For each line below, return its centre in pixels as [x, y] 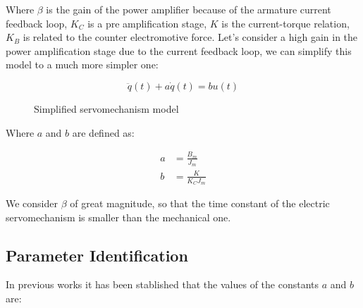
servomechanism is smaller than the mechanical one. [118, 217]
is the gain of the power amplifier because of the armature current [189, 9]
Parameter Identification [97, 255]
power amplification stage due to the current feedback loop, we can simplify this [179, 50]
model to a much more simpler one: [82, 64]
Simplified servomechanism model [106, 108]
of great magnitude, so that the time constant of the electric [200, 203]
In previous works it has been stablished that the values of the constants [162, 284]
